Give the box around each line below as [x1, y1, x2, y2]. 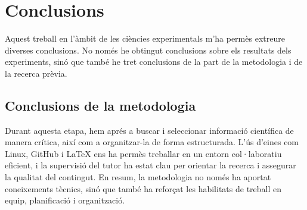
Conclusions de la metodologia [5, 96, 196, 114]
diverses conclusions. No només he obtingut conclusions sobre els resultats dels [5, 43, 292, 56]
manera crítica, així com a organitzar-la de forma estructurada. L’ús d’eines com [5, 136, 299, 148]
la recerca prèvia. [5, 67, 67, 79]
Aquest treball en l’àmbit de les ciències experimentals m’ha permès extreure [5, 32, 285, 45]
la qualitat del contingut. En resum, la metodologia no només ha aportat [5, 171, 271, 183]
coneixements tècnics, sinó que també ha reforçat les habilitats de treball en [5, 182, 282, 195]
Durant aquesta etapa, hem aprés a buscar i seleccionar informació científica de [5, 124, 294, 136]
